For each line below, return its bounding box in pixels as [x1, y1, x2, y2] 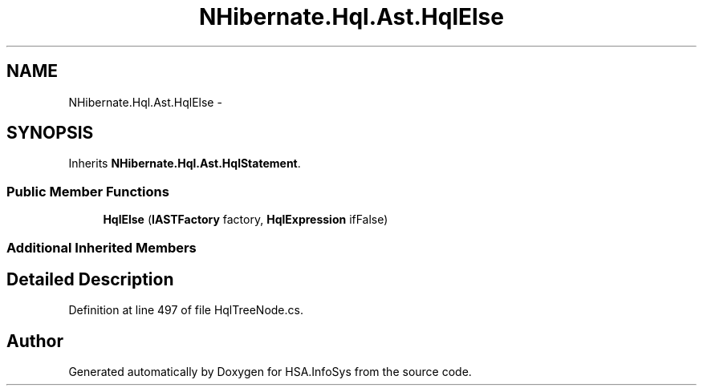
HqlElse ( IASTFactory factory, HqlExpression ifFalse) [103, 212, 388, 227]
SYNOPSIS [6, 123, 94, 143]
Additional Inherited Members [6, 239, 197, 256]
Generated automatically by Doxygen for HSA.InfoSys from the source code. [68, 365, 472, 379]
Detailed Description [6, 269, 174, 289]
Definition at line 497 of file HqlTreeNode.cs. [68, 303, 303, 317]
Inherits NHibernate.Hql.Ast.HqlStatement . [68, 156, 301, 171]
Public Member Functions [6, 183, 169, 200]
